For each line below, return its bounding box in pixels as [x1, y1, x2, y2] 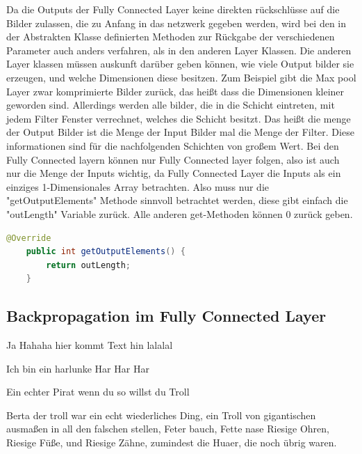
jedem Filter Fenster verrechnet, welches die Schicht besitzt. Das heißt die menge [6, 111, 351, 125]
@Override [6, 233, 51, 243]
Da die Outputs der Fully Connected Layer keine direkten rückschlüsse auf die [6, 2, 340, 16]
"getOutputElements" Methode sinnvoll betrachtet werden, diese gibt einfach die [6, 193, 348, 208]
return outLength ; [46, 260, 131, 270]
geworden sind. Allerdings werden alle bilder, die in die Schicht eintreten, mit [6, 97, 335, 112]
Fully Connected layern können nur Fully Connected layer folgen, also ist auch [6, 152, 340, 166]
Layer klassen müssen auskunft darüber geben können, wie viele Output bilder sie [6, 56, 354, 71]
